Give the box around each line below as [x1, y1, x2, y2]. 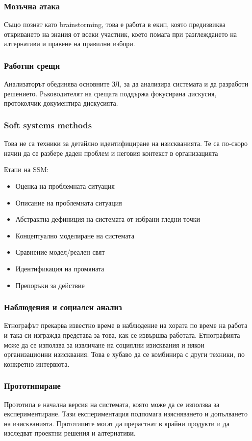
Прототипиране [4, 380, 61, 392]
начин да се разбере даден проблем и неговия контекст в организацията [4, 147, 218, 158]
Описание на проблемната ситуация [15, 197, 122, 207]
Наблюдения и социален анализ [4, 301, 122, 313]
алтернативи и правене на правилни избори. [4, 38, 135, 49]
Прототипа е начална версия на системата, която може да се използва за [4, 399, 220, 409]
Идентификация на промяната [15, 263, 104, 273]
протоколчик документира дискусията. [4, 98, 118, 108]
